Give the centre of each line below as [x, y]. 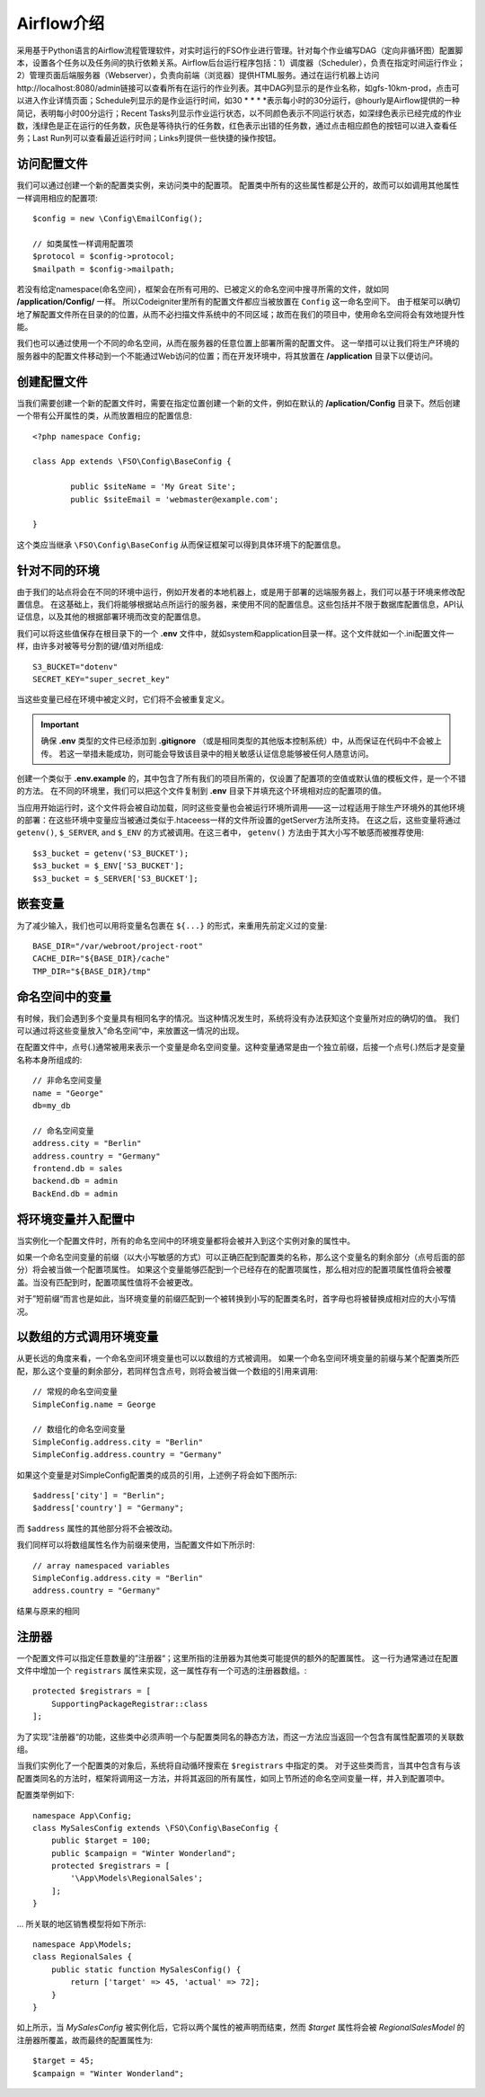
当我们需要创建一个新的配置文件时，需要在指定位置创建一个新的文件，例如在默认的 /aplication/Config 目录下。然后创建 [238, 403]
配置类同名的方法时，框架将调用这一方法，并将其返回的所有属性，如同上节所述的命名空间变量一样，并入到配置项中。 [233, 1778]
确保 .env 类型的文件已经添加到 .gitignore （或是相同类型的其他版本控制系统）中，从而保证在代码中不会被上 [241, 741]
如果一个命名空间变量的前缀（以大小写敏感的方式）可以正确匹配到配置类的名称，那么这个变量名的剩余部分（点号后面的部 [241, 1257]
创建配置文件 [52, 382]
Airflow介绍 [61, 23]
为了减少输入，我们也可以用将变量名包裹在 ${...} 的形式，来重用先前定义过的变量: [172, 925]
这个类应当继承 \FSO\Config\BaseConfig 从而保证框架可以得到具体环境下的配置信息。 [181, 545]
